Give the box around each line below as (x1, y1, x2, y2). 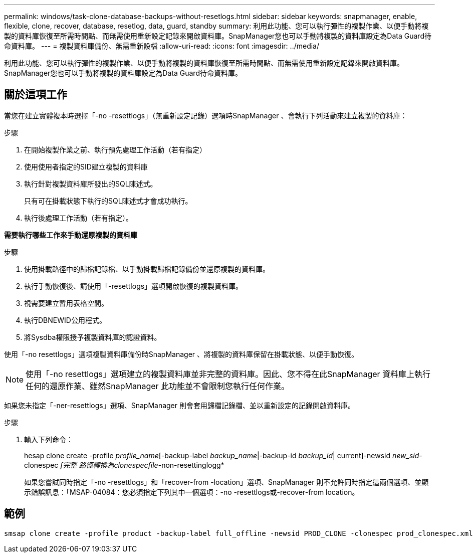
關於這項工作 (4, 88, 67, 101)
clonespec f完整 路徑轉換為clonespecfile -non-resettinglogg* (24, 460, 224, 469)
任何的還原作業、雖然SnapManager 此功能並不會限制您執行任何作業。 (26, 381, 290, 391)
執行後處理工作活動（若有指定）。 (24, 213, 133, 222)
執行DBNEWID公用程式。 (24, 315, 106, 324)
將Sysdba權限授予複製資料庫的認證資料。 (24, 332, 161, 341)
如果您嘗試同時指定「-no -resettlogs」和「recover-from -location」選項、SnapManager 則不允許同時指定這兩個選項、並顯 (24, 477, 429, 486)
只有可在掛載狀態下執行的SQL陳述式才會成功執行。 (24, 196, 192, 205)
